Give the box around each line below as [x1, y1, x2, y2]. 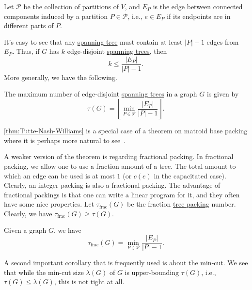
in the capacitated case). [154, 170, 226, 180]
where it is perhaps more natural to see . [4, 135, 126, 145]
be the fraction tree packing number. [127, 199, 236, 209]
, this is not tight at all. [54, 276, 125, 287]
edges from [206, 36, 239, 47]
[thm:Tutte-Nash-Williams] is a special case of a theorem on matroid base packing [4, 126, 248, 136]
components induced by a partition [4, 11, 108, 21]
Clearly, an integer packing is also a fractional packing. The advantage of [4, 180, 220, 190]
